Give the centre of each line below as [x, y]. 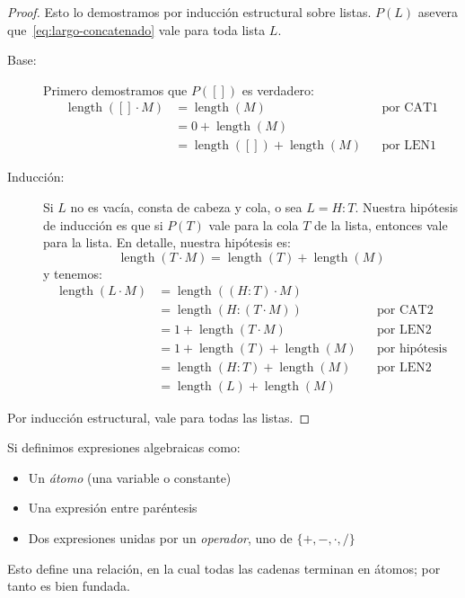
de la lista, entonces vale [381, 224]
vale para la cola [254, 224]
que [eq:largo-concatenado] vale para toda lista [136, 29]
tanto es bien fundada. [69, 586]
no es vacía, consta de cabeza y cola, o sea [186, 207]
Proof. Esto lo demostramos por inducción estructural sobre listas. [189, 12]
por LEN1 [409, 146]
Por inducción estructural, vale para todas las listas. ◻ [159, 417]
